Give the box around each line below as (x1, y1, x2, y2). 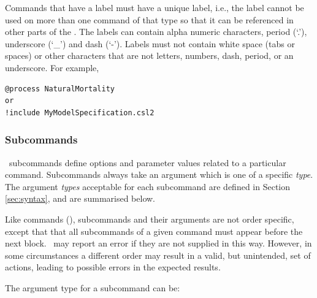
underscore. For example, (5, 61, 99, 74)
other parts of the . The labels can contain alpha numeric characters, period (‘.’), (5, 25, 307, 38)
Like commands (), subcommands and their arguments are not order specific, (5, 212, 294, 225)
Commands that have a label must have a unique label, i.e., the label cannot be (5, 1, 304, 13)
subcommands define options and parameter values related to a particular (9, 156, 286, 169)
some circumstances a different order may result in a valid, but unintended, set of (5, 248, 311, 261)
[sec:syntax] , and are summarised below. (5, 192, 155, 205)
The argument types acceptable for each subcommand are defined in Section (5, 180, 291, 193)
